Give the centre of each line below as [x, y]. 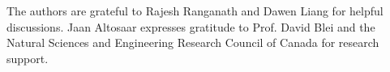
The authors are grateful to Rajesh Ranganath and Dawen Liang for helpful [195, 11]
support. [28, 58]
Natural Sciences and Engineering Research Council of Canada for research [193, 42]
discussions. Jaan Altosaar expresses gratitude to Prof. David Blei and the [191, 26]
